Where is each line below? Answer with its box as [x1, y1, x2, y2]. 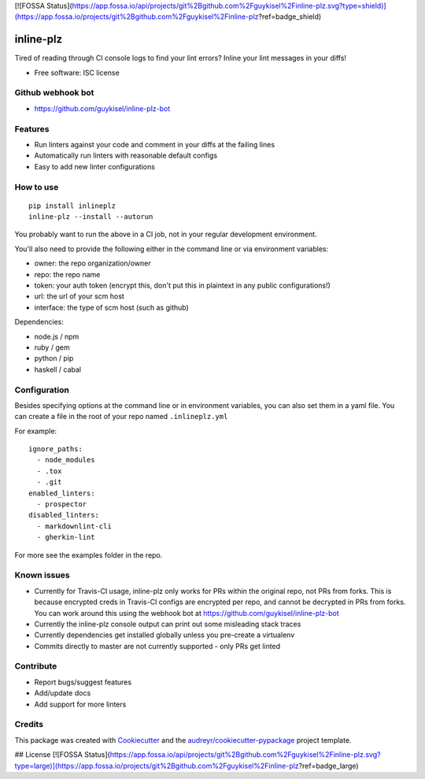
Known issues [14, 569, 70, 581]
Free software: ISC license [34, 68, 120, 77]
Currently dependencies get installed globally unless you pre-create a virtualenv [34, 630, 295, 640]
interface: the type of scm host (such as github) [34, 302, 189, 312]
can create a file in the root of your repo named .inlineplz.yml [14, 412, 228, 421]
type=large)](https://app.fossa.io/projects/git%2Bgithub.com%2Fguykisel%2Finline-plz [14, 761, 299, 770]
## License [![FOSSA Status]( [14, 750, 110, 759]
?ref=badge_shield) [258, 12, 322, 21]
